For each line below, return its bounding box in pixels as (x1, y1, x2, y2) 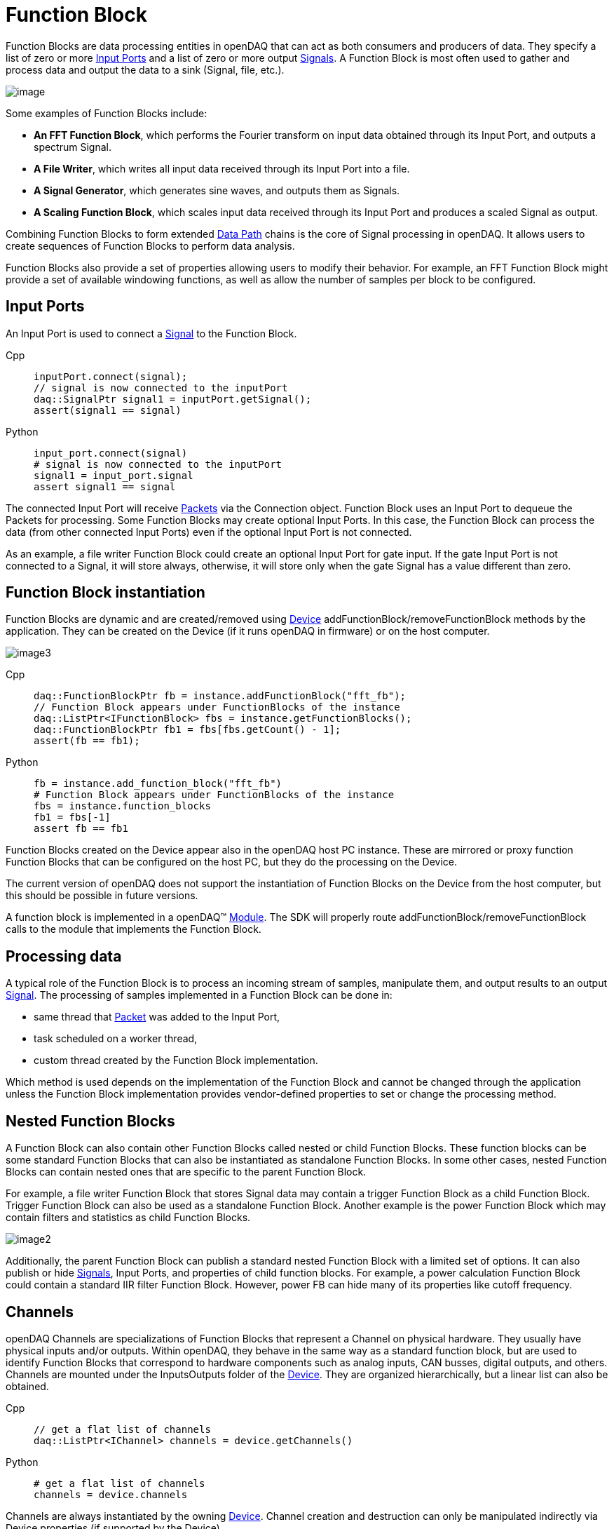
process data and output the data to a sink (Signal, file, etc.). (6, 63, 285, 76)
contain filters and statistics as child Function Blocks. (6, 1211, 251, 1224)
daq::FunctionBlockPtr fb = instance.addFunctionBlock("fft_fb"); (34, 690, 407, 702)
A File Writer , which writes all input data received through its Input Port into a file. (34, 162, 410, 175)
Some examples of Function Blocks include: (6, 107, 207, 119)
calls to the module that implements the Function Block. (6, 923, 261, 936)
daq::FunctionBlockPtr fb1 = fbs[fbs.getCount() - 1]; (34, 724, 341, 736)
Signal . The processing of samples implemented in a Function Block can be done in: (6, 989, 393, 1002)
